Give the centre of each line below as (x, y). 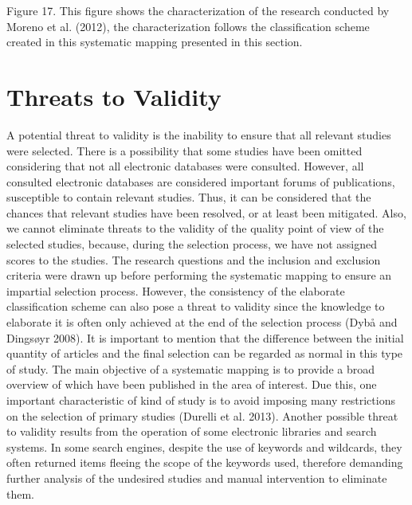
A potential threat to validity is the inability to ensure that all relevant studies (199, 134)
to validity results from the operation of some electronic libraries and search (192, 431)
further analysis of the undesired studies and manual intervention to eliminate (197, 478)
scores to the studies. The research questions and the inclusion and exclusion (194, 259)
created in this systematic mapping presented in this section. (155, 42)
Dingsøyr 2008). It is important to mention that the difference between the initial (205, 337)
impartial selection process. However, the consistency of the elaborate (176, 290)
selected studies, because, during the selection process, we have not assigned (192, 244)
